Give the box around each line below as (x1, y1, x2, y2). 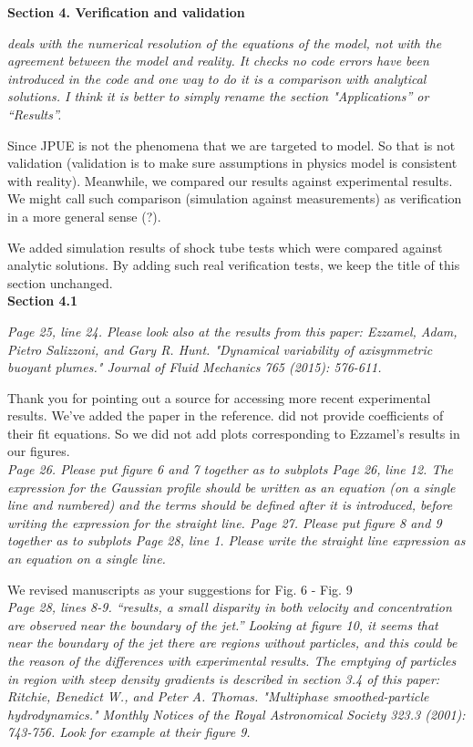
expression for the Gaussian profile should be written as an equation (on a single (7, 477, 456, 496)
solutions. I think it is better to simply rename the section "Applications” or (7, 87, 429, 106)
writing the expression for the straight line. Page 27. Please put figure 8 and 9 (7, 513, 442, 532)
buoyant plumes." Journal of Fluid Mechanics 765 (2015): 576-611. (7, 358, 382, 377)
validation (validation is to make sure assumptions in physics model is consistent (7, 153, 458, 172)
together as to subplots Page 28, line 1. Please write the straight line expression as (7, 531, 466, 550)
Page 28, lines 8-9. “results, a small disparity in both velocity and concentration (7, 597, 452, 617)
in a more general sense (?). (7, 206, 161, 225)
